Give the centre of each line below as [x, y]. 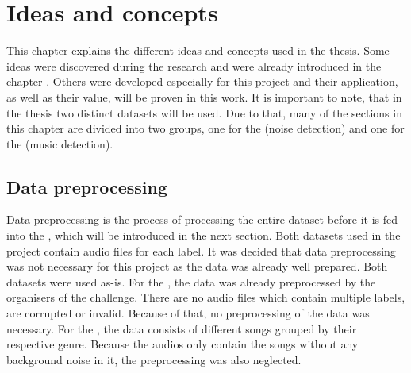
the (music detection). [60, 143]
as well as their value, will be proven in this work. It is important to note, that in [204, 96]
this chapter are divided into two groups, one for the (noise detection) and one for [205, 128]
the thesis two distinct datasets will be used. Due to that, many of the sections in [204, 112]
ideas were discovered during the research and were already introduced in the [194, 65]
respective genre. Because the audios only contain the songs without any [182, 344]
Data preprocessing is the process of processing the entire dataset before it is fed [202, 219]
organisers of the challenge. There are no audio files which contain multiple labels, [206, 297]
